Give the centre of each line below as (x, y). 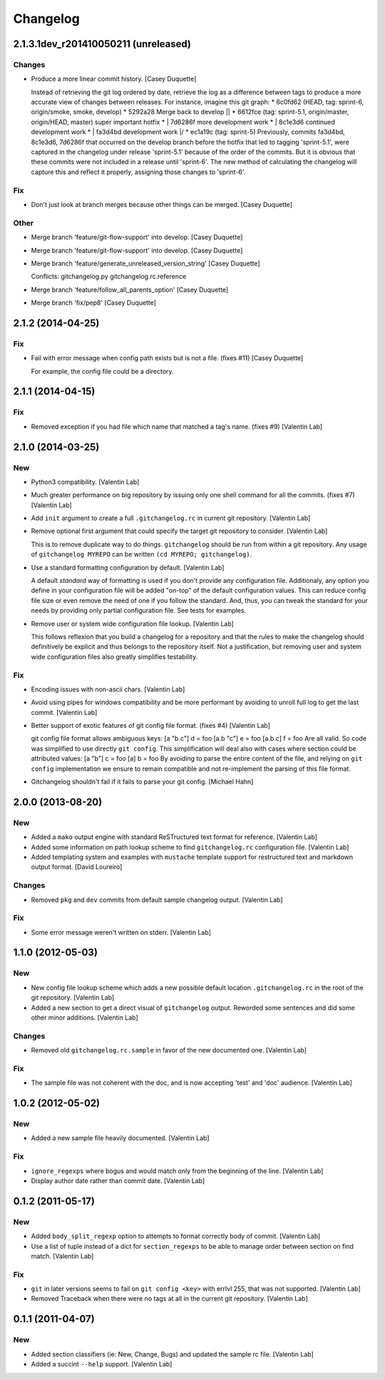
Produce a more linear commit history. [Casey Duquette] (114, 79)
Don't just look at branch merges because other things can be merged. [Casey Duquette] (161, 204)
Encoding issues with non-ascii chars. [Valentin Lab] (108, 689)
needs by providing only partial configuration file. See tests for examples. (138, 611)
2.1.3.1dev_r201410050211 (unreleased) (102, 44)
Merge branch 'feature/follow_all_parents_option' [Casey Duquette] (130, 290)
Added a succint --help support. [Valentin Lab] (102, 1364)
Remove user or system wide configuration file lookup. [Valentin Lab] (133, 624)
